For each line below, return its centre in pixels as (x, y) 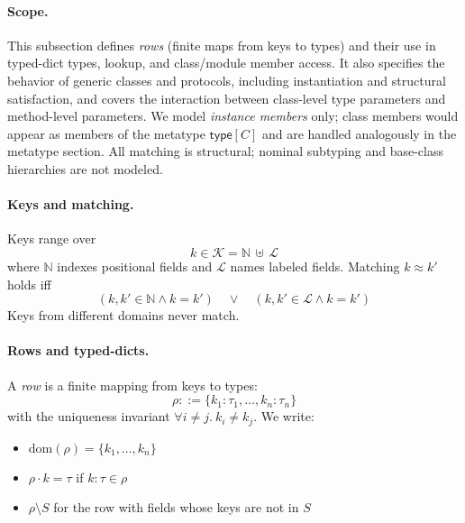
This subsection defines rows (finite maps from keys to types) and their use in (222, 45)
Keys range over (52, 239)
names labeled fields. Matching (315, 266)
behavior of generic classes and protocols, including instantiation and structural (227, 80)
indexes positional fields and (135, 266)
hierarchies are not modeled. (85, 168)
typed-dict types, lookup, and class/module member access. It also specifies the (226, 63)
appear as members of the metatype (106, 133)
